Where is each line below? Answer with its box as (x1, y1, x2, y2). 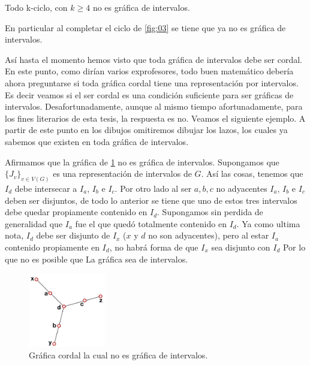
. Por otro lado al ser (115, 182, 192, 194)
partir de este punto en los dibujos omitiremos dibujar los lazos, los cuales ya (5, 123, 288, 136)
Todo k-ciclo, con (5, 1, 68, 13)
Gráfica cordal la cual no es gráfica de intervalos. (29, 349, 208, 361)
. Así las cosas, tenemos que (201, 167, 303, 180)
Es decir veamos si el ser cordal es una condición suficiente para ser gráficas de (5, 88, 294, 101)
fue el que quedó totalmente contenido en (75, 217, 227, 230)
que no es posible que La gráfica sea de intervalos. (5, 252, 188, 265)
